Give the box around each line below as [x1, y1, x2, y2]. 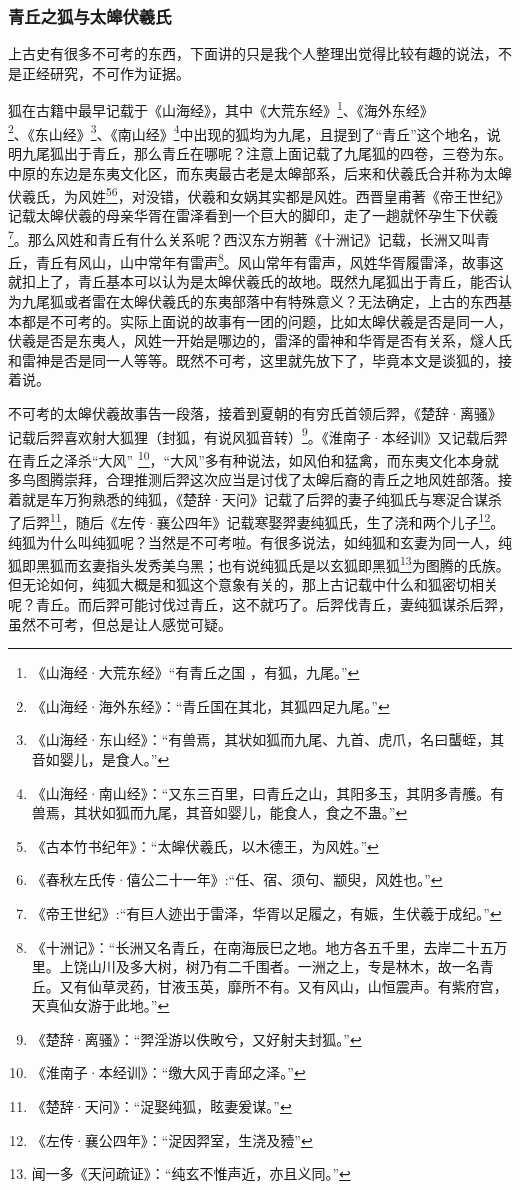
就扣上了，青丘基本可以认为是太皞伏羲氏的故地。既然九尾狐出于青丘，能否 [8, 271, 498, 292]
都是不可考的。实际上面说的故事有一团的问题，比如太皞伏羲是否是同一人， [21, 310, 512, 331]
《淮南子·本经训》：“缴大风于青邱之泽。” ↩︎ [31, 1062, 306, 1083]
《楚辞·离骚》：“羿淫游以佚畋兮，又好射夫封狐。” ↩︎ [31, 1028, 362, 1049]
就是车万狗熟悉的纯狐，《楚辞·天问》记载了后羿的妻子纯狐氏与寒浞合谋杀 [21, 488, 502, 509]
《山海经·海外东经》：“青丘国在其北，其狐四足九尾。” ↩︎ [31, 695, 390, 716]
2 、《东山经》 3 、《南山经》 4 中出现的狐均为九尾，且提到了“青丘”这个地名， [8, 120, 487, 144]
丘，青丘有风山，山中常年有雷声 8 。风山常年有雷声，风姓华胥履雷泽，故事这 [8, 249, 504, 272]
